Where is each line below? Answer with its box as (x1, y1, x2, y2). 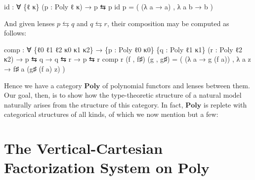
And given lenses (4, 18, 55, 28)
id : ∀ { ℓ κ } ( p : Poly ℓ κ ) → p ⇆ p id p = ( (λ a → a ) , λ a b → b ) (4, 1, 213, 11)
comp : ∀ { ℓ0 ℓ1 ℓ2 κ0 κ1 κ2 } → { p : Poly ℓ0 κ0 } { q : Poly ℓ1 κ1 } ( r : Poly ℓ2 (4, 44, 243, 54)
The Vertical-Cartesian (4, 138, 163, 158)
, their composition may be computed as (107, 18, 229, 28)
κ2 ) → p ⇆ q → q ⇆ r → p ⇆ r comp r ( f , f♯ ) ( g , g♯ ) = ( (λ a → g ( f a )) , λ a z (4, 54, 251, 64)
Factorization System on (4, 157, 172, 178)
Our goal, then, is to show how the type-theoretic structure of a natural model (4, 90, 242, 100)
